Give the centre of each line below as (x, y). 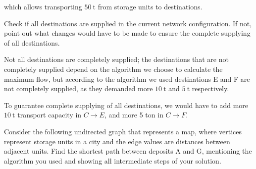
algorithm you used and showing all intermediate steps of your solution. (113, 160)
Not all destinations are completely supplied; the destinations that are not (116, 59)
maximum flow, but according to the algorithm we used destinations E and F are (127, 79)
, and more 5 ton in (134, 115)
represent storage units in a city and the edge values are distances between (117, 141)
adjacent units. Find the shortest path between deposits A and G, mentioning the (128, 151)
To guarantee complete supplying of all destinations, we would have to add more (126, 105)
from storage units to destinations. (150, 6)
